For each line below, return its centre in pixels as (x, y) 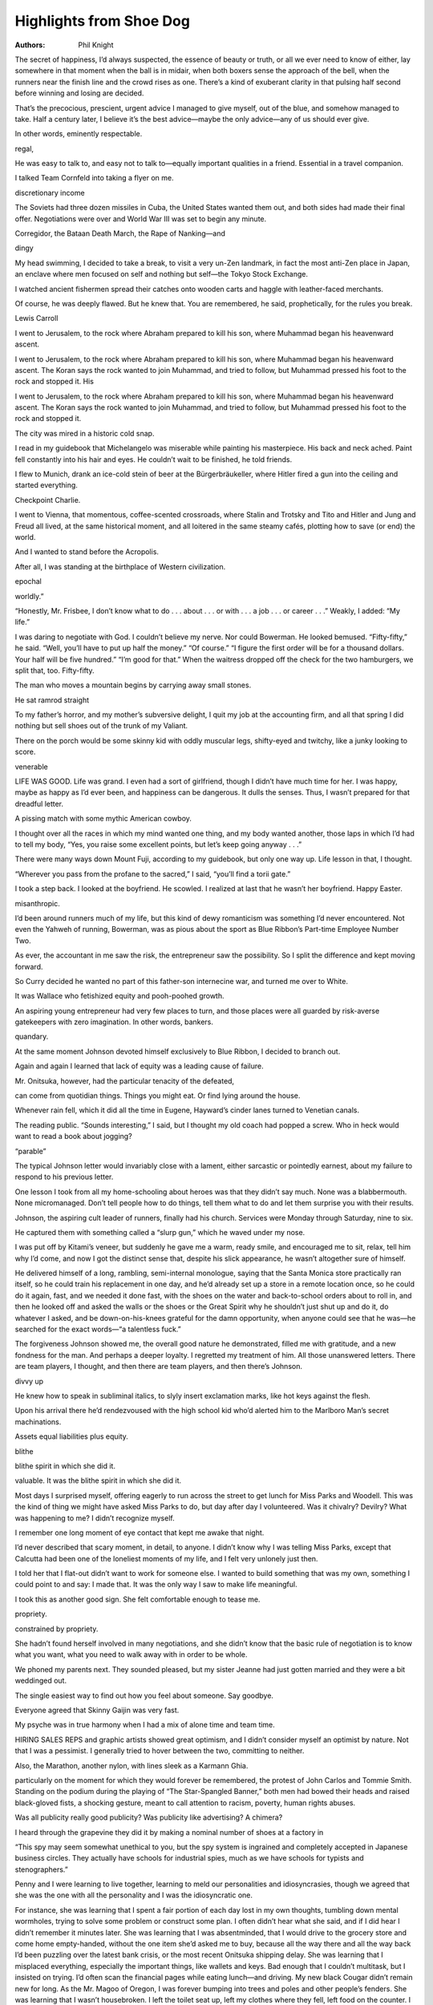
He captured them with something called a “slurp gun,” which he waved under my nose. (160, 1232)
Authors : (30, 45)
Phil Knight (96, 45)
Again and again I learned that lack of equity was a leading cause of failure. (139, 1066)
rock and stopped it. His (54, 382)
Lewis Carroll (36, 318)
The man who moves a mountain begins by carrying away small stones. (133, 685)
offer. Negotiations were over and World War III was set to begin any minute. (141, 219)
